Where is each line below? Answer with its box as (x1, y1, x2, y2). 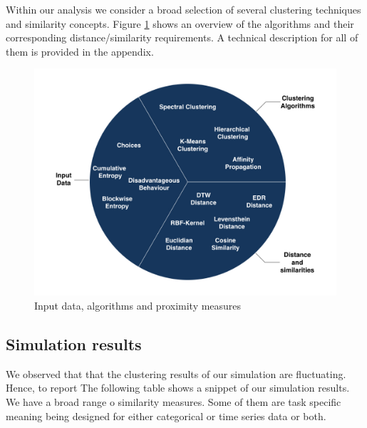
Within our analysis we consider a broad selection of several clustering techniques (6, 2, 361, 16)
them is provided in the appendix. (6, 44, 154, 58)
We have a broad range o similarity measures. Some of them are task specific (6, 394, 341, 409)
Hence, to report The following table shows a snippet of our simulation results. (6, 380, 350, 395)
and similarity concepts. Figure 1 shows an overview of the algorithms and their (6, 16, 354, 31)
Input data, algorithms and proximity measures (34, 297, 242, 312)
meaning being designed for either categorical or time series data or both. (6, 408, 326, 423)
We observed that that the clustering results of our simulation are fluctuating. (6, 366, 346, 381)
